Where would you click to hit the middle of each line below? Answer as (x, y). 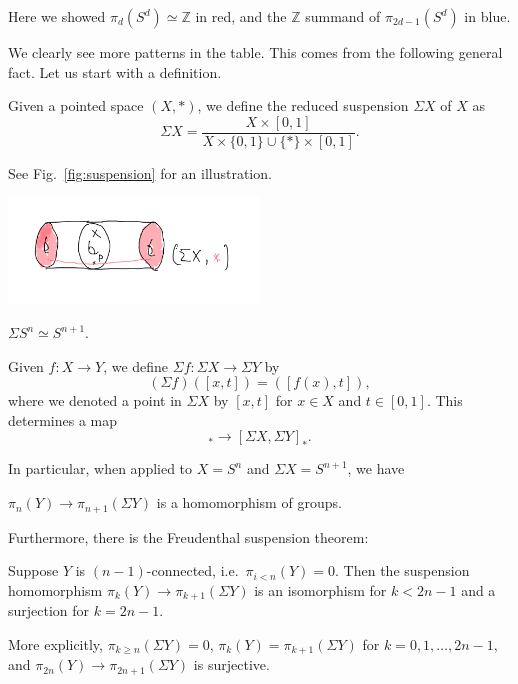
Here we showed (57, 16)
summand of (343, 16)
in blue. (487, 16)
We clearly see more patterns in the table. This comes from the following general (255, 52)
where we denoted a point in (95, 400)
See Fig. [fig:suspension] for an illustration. (140, 172)
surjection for (49, 610)
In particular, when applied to (100, 468)
